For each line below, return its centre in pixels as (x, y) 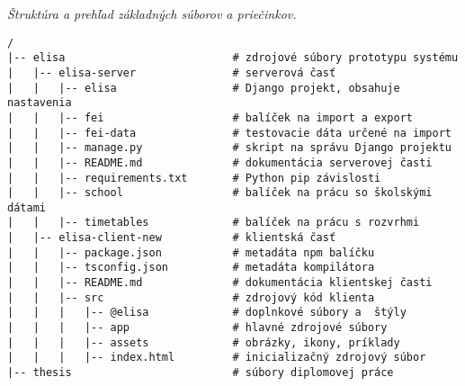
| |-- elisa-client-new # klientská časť (172, 238)
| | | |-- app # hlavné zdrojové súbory (197, 328)
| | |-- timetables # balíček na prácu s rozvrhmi (214, 223)
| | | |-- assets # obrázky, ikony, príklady (204, 342)
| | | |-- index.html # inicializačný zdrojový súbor (217, 358)
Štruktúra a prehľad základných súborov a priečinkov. (152, 13)
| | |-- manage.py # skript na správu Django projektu (229, 148)
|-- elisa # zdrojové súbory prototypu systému (233, 58)
